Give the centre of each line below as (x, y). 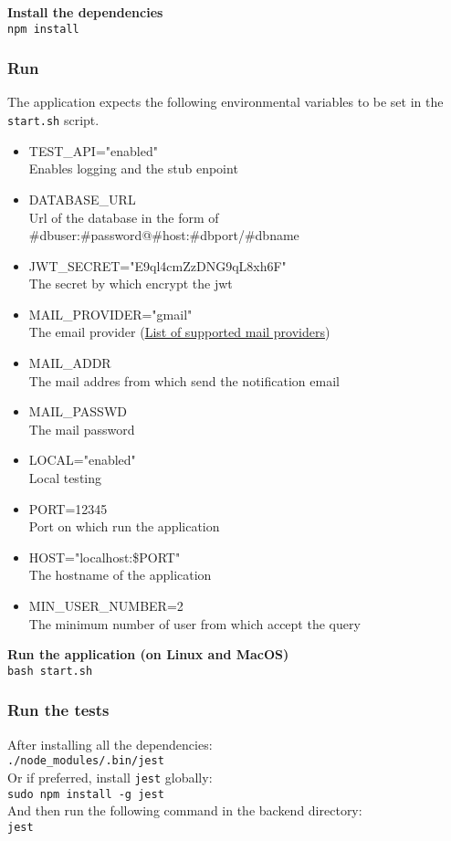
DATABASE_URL (82, 199)
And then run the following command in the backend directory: (185, 810)
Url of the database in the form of (124, 217)
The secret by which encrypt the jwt (131, 284)
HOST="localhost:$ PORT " (105, 557)
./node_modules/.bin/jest (86, 761)
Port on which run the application (124, 526)
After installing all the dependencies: (110, 744)
